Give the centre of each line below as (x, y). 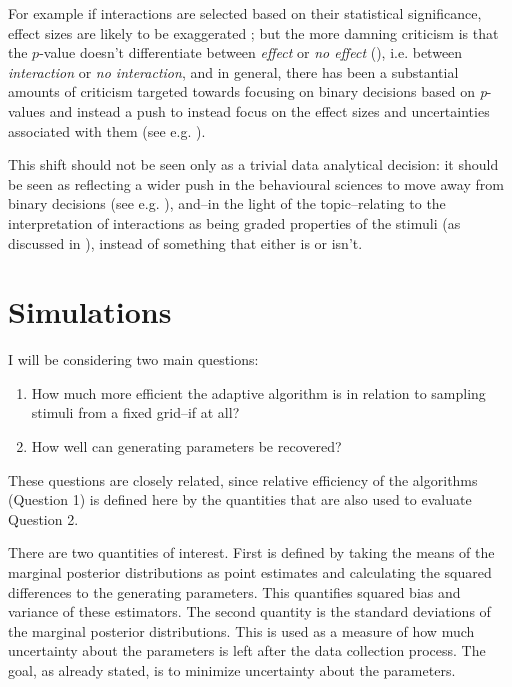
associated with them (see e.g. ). (107, 130)
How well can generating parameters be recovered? (186, 446)
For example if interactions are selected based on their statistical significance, (245, 13)
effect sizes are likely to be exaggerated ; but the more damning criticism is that (253, 32)
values (27, 110)
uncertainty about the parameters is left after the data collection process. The (247, 650)
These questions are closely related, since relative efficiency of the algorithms (243, 479)
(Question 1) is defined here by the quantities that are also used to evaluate (240, 499)
